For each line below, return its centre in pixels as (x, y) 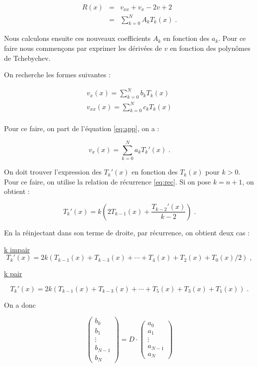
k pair (13, 274)
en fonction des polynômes (210, 48)
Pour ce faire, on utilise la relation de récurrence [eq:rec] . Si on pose (108, 181)
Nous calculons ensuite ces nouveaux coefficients (77, 38)
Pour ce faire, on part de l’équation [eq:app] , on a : (82, 128)
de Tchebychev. (27, 58)
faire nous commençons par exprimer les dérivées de (83, 48)
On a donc (20, 304)
